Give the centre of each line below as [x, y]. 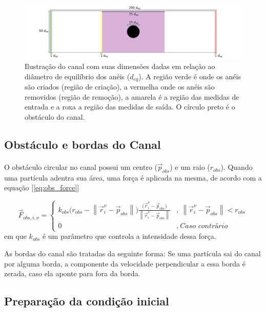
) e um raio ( [190, 167]
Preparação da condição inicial [87, 301]
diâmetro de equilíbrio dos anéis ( [77, 76]
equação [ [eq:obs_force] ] [42, 187]
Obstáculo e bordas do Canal [83, 144]
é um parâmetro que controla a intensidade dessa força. [129, 236]
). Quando [237, 167]
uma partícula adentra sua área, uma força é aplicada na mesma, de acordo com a [133, 177]
